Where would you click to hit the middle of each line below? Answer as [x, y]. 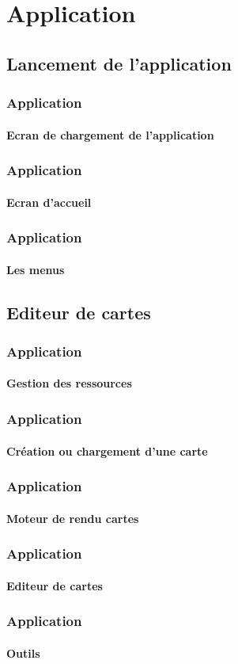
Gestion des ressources [69, 383]
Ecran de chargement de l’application [110, 134]
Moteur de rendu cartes [73, 518]
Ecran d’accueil [49, 202]
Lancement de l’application [119, 63]
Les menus [36, 269]
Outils [23, 653]
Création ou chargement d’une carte [107, 450]
